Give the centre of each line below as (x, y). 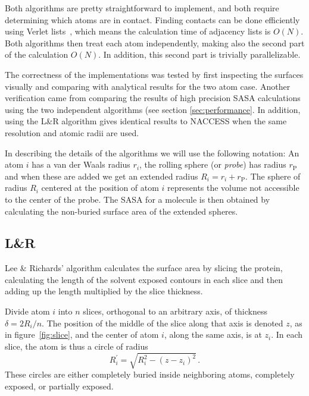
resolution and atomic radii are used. (72, 132)
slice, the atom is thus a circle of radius (77, 346)
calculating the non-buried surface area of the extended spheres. (121, 211)
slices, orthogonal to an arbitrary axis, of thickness (175, 311)
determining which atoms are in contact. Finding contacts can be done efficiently (152, 19)
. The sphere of (273, 176)
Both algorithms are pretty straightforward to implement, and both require (142, 8)
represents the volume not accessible (233, 188)
